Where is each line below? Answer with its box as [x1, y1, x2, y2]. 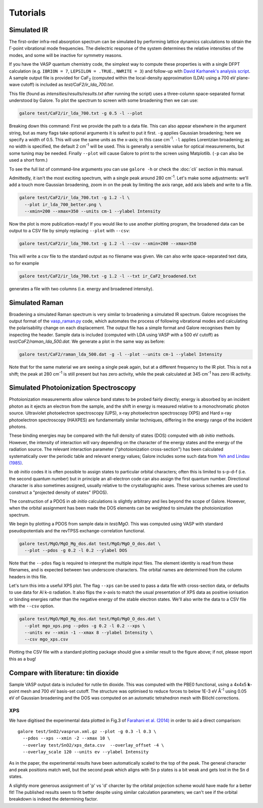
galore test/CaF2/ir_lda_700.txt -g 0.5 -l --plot [19, 111, 143, 116]
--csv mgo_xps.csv [24, 637, 68, 642]
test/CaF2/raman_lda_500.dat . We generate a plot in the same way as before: [9, 338, 165, 344]
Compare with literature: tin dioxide [9, 669, 119, 677]
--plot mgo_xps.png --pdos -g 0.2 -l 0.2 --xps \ [24, 623, 146, 628]
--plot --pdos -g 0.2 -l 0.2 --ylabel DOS [24, 547, 128, 553]
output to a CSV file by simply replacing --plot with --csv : [9, 228, 130, 234]
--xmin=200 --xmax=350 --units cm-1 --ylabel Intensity [24, 208, 161, 214]
